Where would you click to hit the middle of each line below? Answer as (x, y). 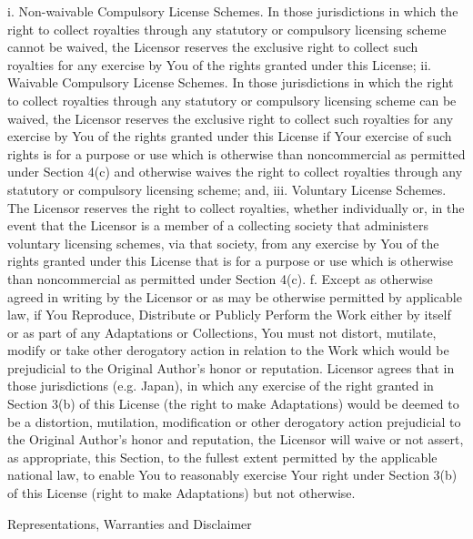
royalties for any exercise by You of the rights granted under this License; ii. (219, 64)
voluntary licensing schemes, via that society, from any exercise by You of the (223, 243)
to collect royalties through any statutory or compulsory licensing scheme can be (232, 100)
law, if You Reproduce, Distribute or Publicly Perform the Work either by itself (229, 315)
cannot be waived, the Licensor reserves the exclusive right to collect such (213, 47)
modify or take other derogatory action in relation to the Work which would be (228, 350)
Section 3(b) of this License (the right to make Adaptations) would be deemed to (233, 404)
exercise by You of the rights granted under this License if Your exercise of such (230, 136)
